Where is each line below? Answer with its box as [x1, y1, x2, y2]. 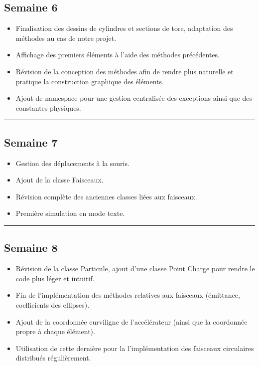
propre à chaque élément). [15, 326, 95, 337]
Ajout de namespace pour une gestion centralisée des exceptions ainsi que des [15, 93, 253, 103]
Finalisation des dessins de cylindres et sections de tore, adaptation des [15, 23, 233, 33]
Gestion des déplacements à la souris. [15, 158, 129, 168]
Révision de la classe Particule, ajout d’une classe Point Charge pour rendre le [15, 263, 255, 274]
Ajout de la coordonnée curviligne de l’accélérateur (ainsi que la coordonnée [15, 316, 248, 327]
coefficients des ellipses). [15, 299, 90, 310]
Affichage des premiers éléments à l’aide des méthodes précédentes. [15, 49, 220, 60]
